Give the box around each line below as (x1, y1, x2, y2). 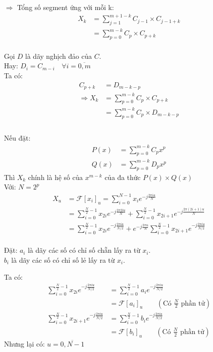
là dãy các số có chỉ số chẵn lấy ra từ (27, 245, 141, 255)
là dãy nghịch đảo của (25, 50, 92, 61)
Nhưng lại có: (4, 338, 45, 349)
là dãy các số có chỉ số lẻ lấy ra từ (11, 255, 115, 265)
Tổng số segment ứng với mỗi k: (17, 2, 114, 12)
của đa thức (104, 172, 141, 182)
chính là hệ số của (28, 172, 83, 182)
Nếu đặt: (4, 133, 31, 143)
